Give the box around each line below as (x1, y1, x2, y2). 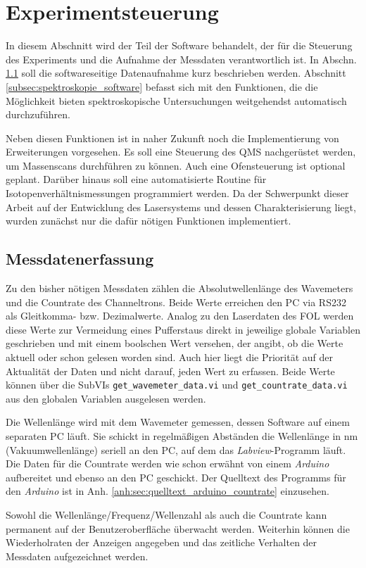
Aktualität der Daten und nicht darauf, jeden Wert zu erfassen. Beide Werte (6, 363, 335, 378)
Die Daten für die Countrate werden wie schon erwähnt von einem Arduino (6, 456, 329, 471)
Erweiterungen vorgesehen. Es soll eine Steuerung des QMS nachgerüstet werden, (6, 144, 356, 159)
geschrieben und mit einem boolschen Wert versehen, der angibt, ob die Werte (6, 336, 343, 351)
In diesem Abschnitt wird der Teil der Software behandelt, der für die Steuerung (6, 38, 353, 53)
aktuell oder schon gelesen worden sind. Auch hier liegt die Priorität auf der (6, 350, 334, 365)
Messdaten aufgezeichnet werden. (6, 548, 149, 563)
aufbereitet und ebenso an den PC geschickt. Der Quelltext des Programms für (6, 469, 346, 484)
